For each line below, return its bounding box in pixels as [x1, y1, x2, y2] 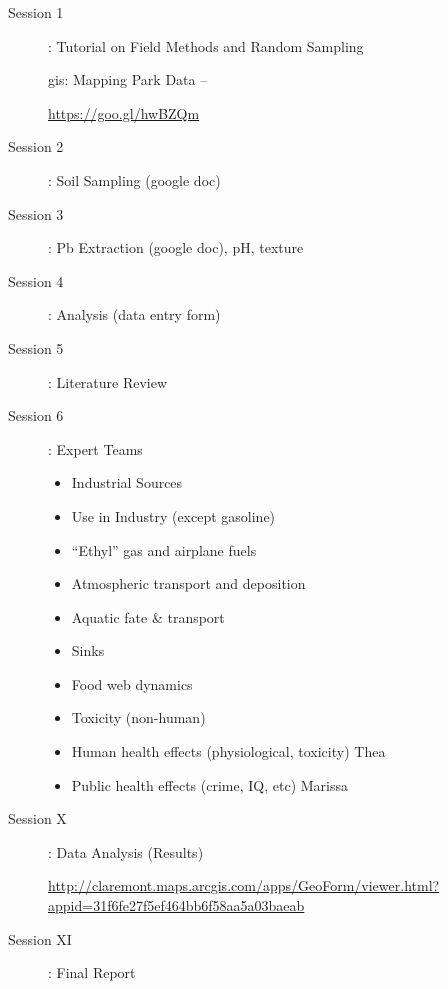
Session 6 [8, 405, 64, 426]
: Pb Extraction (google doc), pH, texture [48, 237, 304, 258]
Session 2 [8, 136, 64, 157]
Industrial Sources [71, 472, 183, 493]
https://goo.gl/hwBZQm [48, 102, 200, 123]
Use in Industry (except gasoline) [71, 505, 276, 526]
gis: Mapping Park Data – [48, 69, 208, 90]
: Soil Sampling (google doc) [48, 169, 221, 190]
